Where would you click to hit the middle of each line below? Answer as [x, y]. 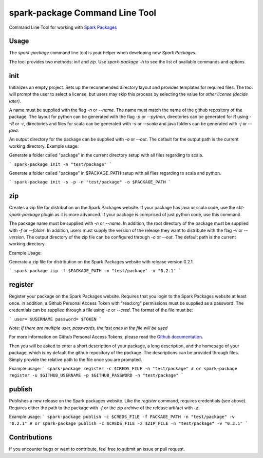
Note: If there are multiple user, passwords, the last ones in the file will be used [88, 328]
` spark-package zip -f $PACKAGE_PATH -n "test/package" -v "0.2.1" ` [95, 271]
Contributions [30, 437]
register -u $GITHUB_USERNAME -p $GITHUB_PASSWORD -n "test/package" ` [96, 375]
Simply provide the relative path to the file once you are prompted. [75, 359]
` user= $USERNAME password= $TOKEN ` [55, 319]
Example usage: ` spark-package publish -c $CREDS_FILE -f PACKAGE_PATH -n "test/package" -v [122, 417]
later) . [15, 101]
